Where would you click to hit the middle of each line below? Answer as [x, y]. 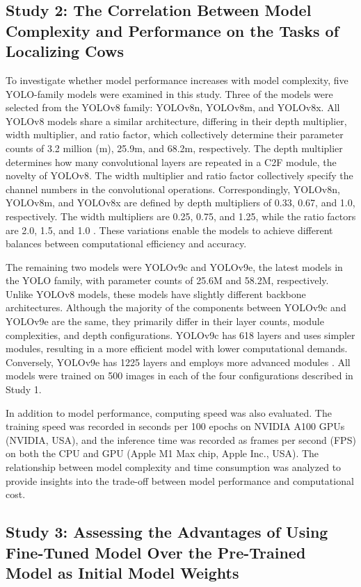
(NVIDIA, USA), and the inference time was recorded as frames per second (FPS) [181, 439]
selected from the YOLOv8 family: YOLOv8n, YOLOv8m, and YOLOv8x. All [173, 107]
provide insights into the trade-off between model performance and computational [180, 480]
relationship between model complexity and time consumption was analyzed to [174, 467]
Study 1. [24, 389]
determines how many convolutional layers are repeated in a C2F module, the [171, 162]
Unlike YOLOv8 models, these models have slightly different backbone [156, 293]
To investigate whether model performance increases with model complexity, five [177, 80]
